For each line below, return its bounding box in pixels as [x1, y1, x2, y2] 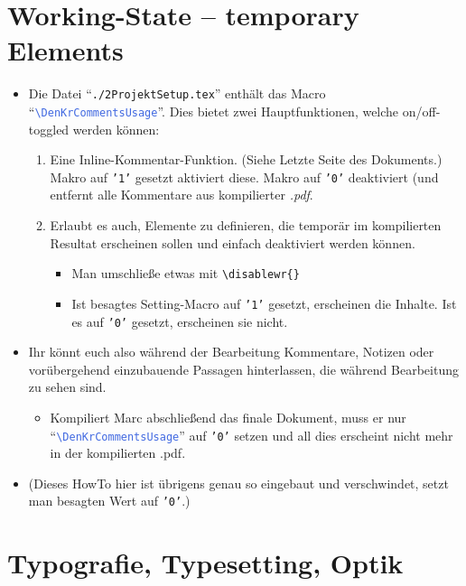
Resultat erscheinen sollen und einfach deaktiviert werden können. [50, 233, 415, 252]
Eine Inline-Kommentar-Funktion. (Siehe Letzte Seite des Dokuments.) [50, 150, 443, 169]
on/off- [402, 101, 441, 120]
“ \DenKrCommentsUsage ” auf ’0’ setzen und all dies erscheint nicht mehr [50, 425, 453, 444]
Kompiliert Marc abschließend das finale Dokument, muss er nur [50, 408, 406, 426]
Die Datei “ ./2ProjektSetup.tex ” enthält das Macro [28, 84, 326, 103]
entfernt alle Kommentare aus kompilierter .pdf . [50, 185, 313, 204]
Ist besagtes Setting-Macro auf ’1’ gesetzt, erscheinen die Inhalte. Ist [71, 293, 457, 312]
